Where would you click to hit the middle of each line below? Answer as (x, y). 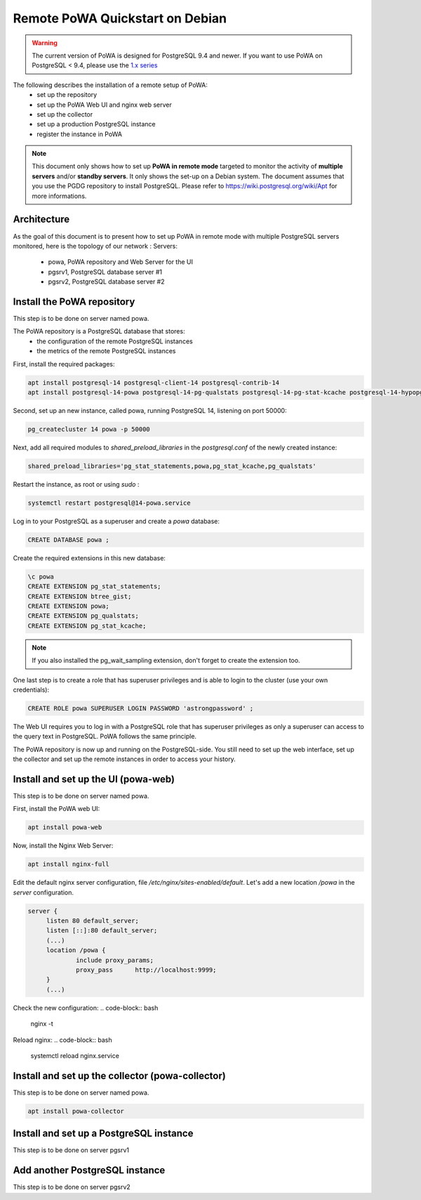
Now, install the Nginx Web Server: (63, 845)
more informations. (59, 196)
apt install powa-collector (76, 1111)
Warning (45, 43)
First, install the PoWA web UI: (56, 809)
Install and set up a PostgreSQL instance (103, 1134)
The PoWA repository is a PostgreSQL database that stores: (99, 331)
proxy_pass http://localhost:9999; (146, 970)
